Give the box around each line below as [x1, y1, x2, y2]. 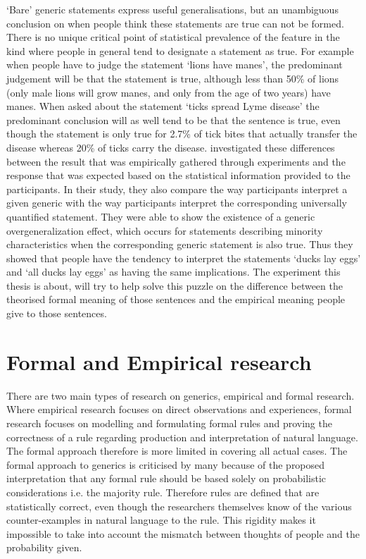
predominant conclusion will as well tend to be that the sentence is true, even [6, 112, 341, 127]
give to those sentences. [6, 306, 107, 321]
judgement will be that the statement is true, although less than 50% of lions [6, 70, 339, 85]
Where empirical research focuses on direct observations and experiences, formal [6, 402, 352, 417]
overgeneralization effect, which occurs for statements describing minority [6, 223, 323, 238]
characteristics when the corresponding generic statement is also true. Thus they [6, 237, 353, 252]
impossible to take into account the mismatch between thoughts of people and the [6, 526, 360, 541]
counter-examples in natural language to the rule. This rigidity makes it [6, 512, 316, 527]
